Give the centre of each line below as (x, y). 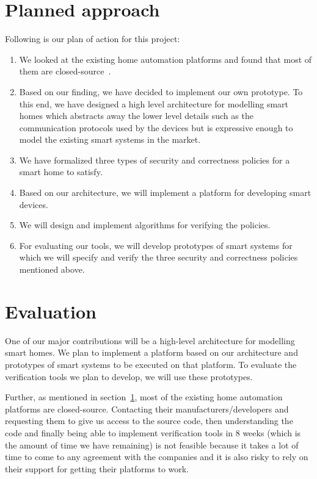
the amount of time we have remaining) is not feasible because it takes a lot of (152, 445)
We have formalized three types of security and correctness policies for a (155, 160)
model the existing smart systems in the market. (110, 139)
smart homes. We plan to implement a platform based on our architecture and (151, 352)
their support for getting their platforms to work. (97, 468)
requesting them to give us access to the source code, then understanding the (149, 421)
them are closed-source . (65, 71)
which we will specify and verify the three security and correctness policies (158, 257)
